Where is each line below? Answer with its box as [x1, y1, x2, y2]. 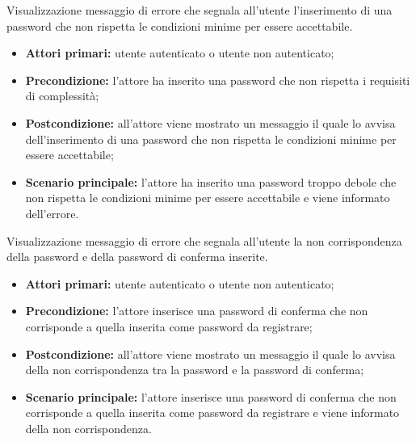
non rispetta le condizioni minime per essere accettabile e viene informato [25, 189, 390, 206]
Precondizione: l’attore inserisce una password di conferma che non [25, 302, 368, 319]
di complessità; [25, 87, 99, 104]
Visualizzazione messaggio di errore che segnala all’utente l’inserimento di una [6, 2, 393, 18]
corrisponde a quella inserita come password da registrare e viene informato [25, 404, 400, 421]
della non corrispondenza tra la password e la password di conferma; [25, 361, 364, 378]
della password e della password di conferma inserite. [6, 248, 268, 265]
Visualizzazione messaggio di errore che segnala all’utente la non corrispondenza [6, 232, 402, 249]
